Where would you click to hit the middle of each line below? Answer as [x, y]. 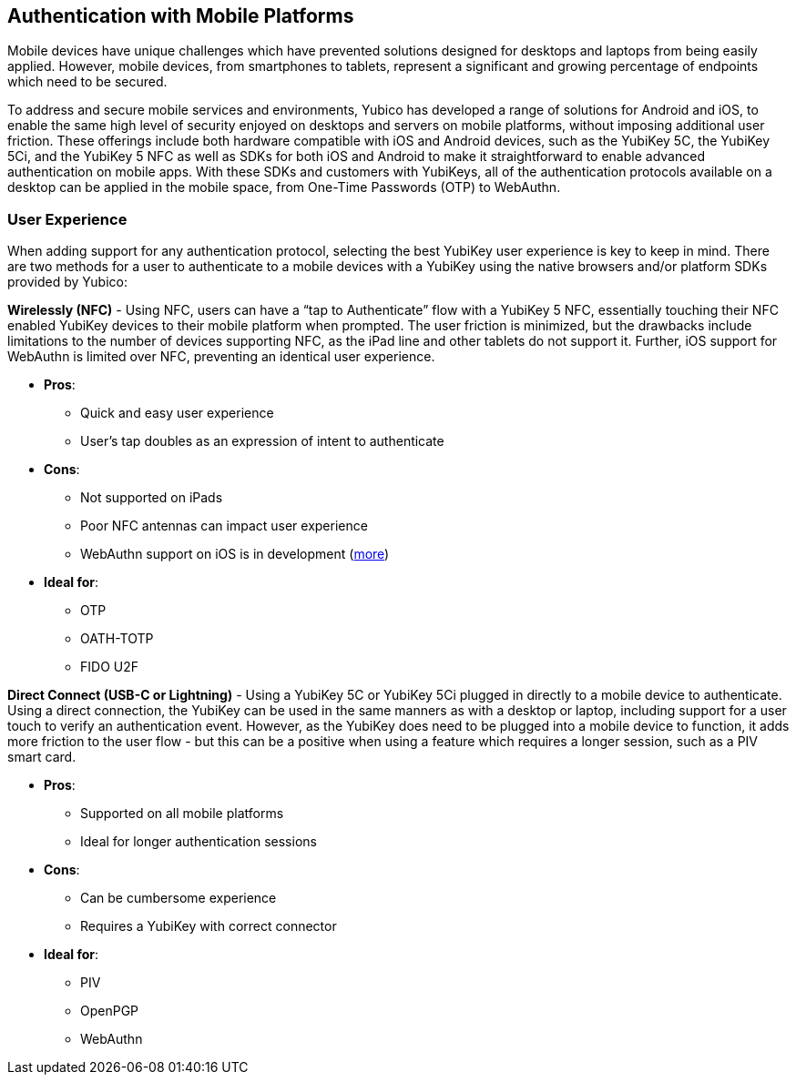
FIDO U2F [109, 667]
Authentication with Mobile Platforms [181, 16]
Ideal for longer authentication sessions [199, 842]
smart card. [42, 757]
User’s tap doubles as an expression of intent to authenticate [262, 441]
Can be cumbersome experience [179, 898]
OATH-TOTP [117, 639]
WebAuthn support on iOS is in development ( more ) [235, 554]
